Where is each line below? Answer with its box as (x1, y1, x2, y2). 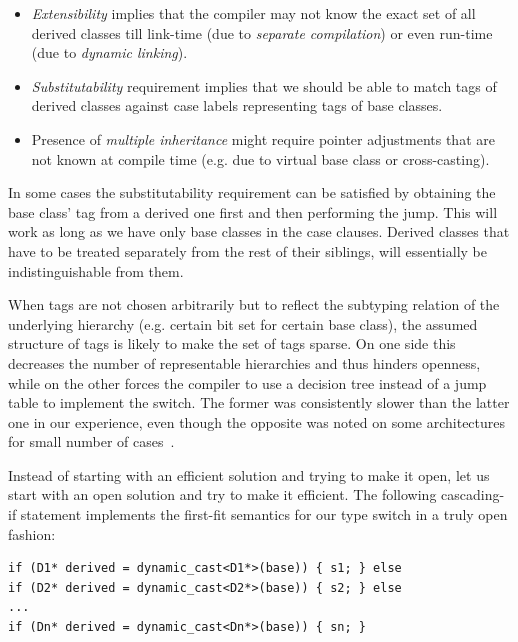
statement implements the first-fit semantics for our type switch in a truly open (20, 504, 508, 525)
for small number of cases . (8, 431, 175, 452)
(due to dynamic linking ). (31, 42, 188, 63)
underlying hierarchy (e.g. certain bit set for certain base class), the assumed (8, 313, 478, 334)
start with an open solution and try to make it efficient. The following (8, 484, 437, 505)
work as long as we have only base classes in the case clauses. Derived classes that (8, 221, 510, 242)
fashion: (8, 523, 56, 544)
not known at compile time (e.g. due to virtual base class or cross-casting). (31, 148, 490, 169)
